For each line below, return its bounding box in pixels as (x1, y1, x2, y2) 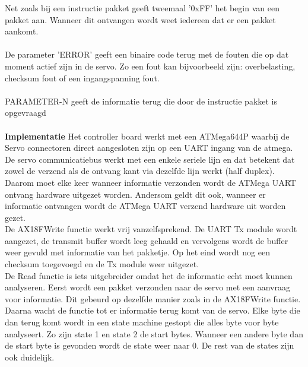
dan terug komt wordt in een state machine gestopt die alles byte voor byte (5, 316, 279, 328)
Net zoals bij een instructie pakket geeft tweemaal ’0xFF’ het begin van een (5, 2, 280, 14)
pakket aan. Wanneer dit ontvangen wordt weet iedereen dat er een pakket (5, 13, 276, 26)
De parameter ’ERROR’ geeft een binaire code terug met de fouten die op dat (5, 48, 289, 61)
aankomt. (5, 25, 39, 37)
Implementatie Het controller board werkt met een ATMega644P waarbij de (5, 129, 290, 142)
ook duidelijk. (5, 350, 55, 363)
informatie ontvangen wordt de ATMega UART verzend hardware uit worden (5, 200, 286, 212)
